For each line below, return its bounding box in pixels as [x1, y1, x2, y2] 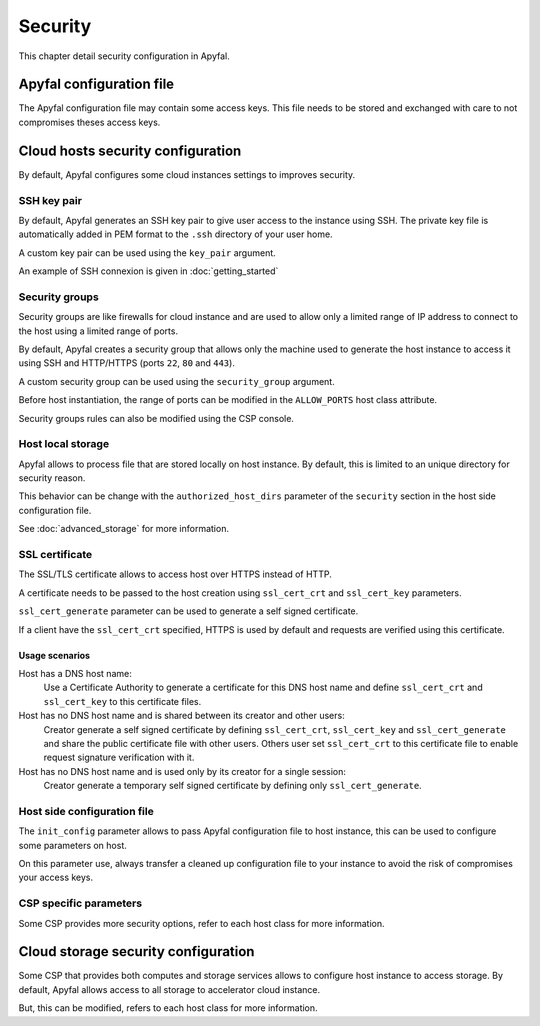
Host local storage [18, 437, 110, 451]
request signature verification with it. [43, 751, 195, 764]
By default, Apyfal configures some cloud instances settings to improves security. [18, 168, 356, 180]
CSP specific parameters [18, 896, 143, 910]
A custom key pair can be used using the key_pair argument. [18, 246, 277, 259]
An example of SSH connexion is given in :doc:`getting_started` [18, 265, 279, 277]
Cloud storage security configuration [18, 943, 255, 960]
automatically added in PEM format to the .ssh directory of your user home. [18, 228, 334, 240]
